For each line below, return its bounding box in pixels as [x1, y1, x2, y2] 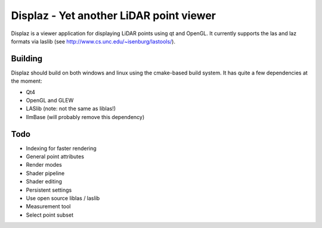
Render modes [26, 161, 62, 168]
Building [11, 54, 43, 64]
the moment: [11, 77, 42, 85]
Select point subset [26, 211, 74, 218]
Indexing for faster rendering [26, 145, 97, 152]
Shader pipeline [26, 170, 65, 177]
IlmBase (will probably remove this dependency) [26, 113, 145, 120]
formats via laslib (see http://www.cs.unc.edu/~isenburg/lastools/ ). [11, 38, 176, 45]
